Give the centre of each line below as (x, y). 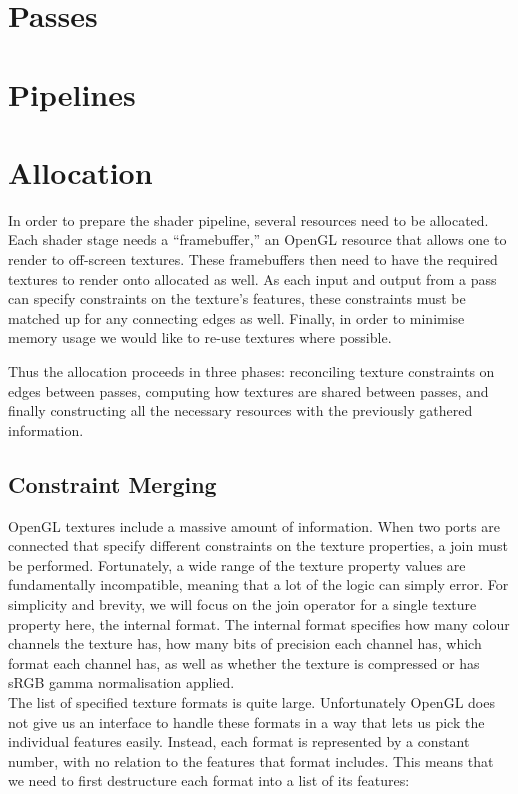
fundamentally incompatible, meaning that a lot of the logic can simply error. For (258, 584)
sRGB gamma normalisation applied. (121, 682)
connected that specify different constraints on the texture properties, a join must (258, 545)
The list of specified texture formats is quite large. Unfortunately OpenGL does (251, 701)
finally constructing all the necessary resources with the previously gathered (240, 410)
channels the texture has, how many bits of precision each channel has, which (245, 643)
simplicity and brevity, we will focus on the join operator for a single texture (242, 603)
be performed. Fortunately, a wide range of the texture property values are (237, 564)
